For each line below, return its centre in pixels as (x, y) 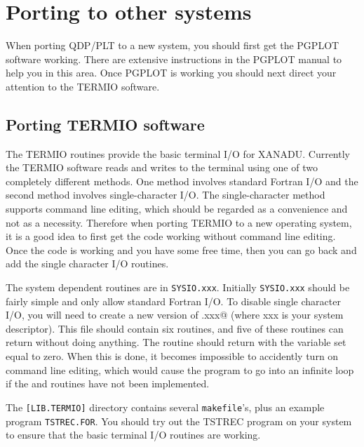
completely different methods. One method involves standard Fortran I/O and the (182, 181)
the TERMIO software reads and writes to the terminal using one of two (162, 167)
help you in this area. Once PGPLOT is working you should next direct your (171, 73)
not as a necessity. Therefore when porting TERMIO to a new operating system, (179, 222)
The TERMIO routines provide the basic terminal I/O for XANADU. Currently (178, 153)
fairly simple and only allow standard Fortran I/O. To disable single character (173, 301)
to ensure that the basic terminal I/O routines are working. (133, 435)
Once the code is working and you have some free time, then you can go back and (181, 249)
